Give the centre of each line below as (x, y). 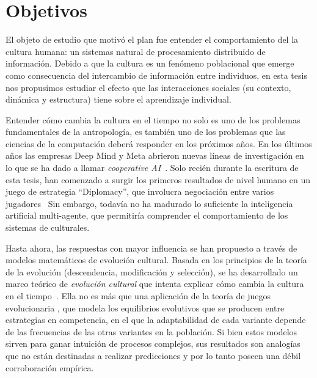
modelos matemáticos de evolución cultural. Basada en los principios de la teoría (156, 260)
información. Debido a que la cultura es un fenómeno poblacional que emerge (150, 63)
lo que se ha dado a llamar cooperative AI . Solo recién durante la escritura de (152, 168)
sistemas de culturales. (48, 227)
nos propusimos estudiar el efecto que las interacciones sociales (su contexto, (148, 87)
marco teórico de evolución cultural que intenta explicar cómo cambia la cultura (155, 284)
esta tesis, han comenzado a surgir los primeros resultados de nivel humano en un (158, 179)
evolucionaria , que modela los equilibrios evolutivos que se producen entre (145, 307)
